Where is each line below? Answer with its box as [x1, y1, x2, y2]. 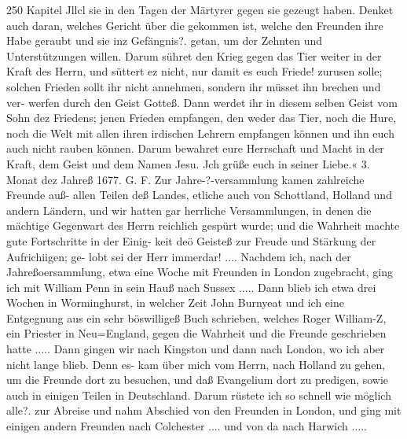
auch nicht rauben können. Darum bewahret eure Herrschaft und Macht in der [6, 140, 384, 157]
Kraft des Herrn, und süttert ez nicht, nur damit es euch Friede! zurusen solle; [6, 63, 383, 79]
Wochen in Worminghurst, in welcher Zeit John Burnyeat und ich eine [6, 294, 344, 311]
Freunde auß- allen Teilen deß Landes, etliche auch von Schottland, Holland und [6, 186, 392, 203]
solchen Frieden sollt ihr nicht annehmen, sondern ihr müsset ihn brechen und [6, 78, 381, 94]
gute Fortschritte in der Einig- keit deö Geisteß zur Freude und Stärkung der [6, 232, 376, 249]
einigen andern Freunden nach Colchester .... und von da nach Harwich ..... [6, 418, 367, 434]
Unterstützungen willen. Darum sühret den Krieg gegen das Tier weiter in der [6, 47, 382, 64]
